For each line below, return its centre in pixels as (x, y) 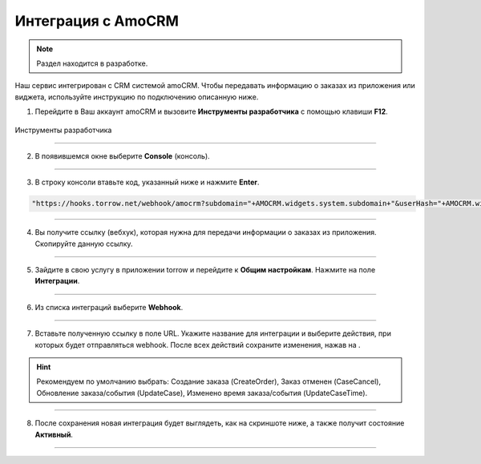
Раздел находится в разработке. (92, 63)
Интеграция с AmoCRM (97, 21)
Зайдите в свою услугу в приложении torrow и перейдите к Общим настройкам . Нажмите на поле (205, 270)
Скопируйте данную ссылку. (84, 244)
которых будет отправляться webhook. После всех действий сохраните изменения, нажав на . (198, 345)
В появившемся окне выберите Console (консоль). (122, 155)
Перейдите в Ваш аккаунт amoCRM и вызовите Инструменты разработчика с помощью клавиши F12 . (211, 111)
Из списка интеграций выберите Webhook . (109, 307)
